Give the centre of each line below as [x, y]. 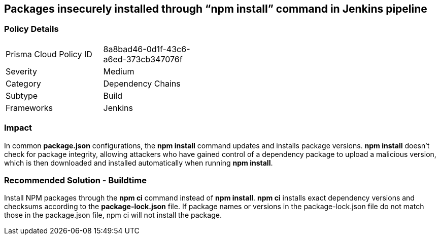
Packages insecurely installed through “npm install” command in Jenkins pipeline [216, 9]
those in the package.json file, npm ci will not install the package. [113, 215]
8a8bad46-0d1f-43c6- [147, 49]
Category [23, 83]
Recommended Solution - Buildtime [75, 180]
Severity [21, 71]
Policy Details [31, 29]
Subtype [22, 95]
